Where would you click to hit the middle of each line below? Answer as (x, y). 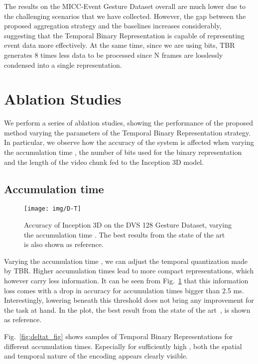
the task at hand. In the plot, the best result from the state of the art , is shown (127, 309)
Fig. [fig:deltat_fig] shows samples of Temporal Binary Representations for (119, 336)
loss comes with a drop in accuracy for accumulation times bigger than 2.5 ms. (124, 290)
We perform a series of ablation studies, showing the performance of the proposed (129, 123)
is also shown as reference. (64, 244)
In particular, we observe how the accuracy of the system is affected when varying (129, 142)
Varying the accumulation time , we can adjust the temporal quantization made (126, 261)
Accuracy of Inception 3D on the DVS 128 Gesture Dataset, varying (128, 225)
